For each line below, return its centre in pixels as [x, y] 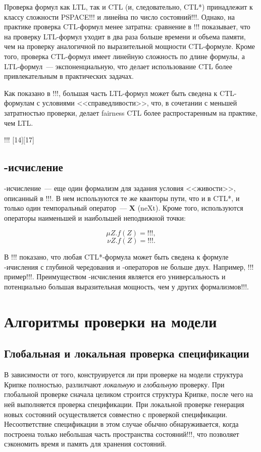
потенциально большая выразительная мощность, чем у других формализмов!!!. [126, 287]
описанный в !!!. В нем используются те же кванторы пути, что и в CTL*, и [122, 198]
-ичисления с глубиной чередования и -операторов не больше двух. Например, [125, 266]
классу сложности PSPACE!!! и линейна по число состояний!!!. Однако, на [119, 16]
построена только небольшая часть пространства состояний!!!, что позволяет [122, 434]
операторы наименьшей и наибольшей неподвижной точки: [95, 217]
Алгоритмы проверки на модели [111, 321]
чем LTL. [19, 122]
